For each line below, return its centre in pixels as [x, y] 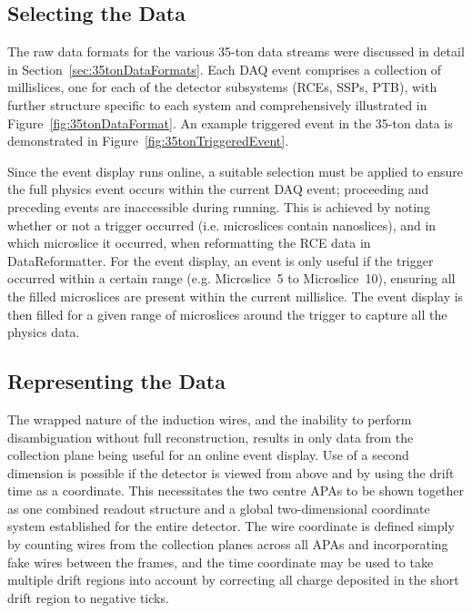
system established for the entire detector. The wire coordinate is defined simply [231, 526]
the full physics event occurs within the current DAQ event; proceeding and [218, 189]
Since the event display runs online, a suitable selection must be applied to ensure [236, 171]
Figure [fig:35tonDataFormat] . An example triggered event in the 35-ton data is [230, 123]
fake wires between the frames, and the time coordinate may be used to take [221, 562]
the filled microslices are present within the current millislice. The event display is [236, 296]
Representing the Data [116, 381]
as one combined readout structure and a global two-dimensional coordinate [219, 508]
